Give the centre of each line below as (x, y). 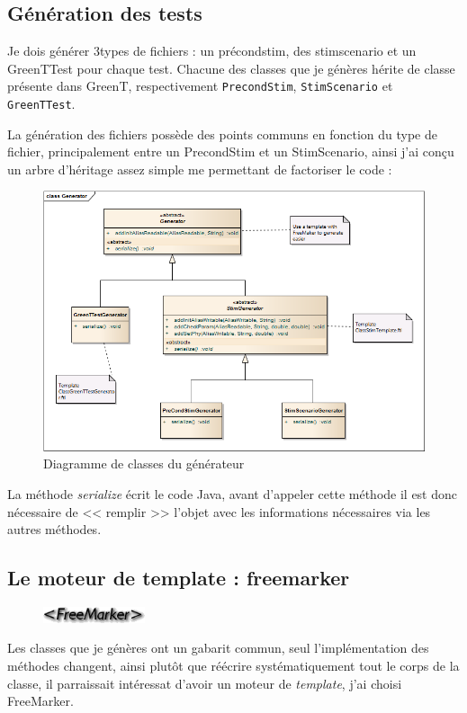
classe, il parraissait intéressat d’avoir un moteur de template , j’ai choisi (205, 683)
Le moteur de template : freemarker (179, 578)
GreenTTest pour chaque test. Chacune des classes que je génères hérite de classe (231, 68)
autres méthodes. (54, 529)
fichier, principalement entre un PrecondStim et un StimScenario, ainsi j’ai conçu (231, 152)
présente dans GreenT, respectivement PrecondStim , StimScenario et (200, 86)
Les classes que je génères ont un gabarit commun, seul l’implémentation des (218, 648)
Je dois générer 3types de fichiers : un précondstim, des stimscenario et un (212, 51)
